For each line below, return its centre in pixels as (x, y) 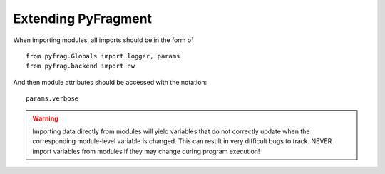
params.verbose (52, 99)
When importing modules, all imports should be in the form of (103, 40)
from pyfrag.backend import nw (81, 66)
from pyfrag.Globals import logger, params (103, 56)
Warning (45, 118)
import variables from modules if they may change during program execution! (146, 151)
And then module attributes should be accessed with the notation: (110, 82)
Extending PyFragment (83, 19)
